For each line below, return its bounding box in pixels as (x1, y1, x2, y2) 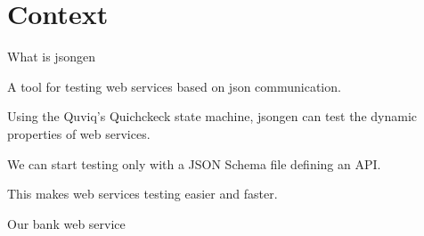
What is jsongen (7, 47, 95, 66)
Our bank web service (7, 214, 126, 232)
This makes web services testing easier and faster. (7, 184, 278, 203)
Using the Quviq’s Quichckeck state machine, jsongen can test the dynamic (7, 107, 418, 126)
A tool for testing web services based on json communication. (7, 77, 341, 95)
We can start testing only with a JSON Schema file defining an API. (7, 154, 381, 173)
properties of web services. (7, 124, 151, 142)
